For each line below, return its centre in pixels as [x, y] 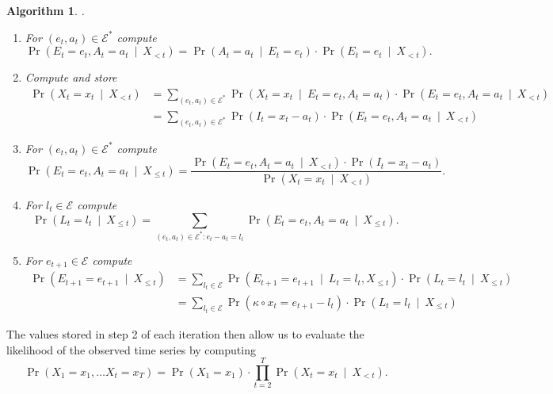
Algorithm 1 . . [46, 10]
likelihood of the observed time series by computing [131, 349]
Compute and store [71, 77]
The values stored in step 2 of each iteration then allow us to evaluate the [185, 333]
